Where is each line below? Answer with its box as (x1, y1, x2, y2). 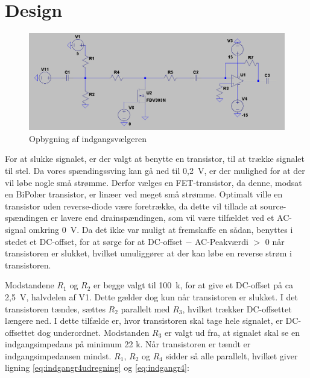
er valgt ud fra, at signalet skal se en (165, 326, 300, 338)
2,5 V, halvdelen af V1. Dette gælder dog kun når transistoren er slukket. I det (5, 290, 298, 303)
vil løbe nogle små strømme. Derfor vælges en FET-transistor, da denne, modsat (5, 176, 302, 188)
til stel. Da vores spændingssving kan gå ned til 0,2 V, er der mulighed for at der (5, 164, 305, 176)
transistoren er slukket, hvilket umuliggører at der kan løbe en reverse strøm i (5, 247, 292, 259)
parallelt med (121, 302, 170, 315)
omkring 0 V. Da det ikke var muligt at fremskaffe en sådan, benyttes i (28, 223, 293, 235)
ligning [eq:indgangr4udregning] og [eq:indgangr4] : (5, 361, 189, 374)
